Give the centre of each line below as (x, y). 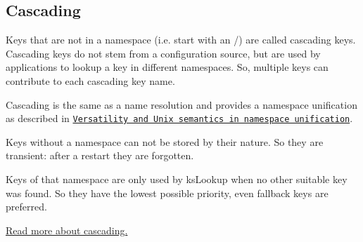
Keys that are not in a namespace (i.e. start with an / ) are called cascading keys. (181, 40)
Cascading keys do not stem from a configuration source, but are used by (163, 53)
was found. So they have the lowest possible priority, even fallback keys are (167, 193)
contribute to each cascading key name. (90, 80)
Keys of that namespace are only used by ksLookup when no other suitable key (177, 179)
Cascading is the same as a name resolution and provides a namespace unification (181, 104)
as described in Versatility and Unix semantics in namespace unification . (179, 118)
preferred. (26, 207)
